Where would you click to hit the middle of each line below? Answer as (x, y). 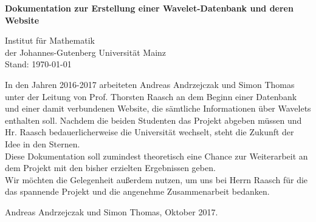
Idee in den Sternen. (43, 143)
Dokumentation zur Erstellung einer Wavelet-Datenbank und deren (149, 8)
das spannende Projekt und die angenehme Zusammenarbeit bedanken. (137, 191)
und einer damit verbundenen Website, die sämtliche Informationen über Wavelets (158, 108)
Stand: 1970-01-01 (38, 64)
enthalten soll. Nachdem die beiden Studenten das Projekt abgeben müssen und (153, 120)
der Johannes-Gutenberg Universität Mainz (86, 52)
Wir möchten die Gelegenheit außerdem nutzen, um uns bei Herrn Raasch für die (156, 179)
